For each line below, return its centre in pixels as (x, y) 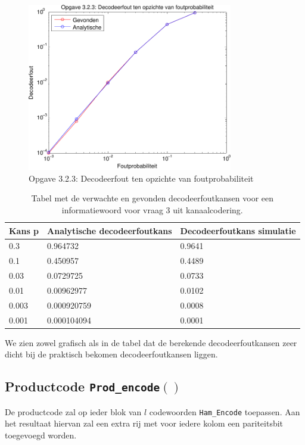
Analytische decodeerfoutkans (110, 230)
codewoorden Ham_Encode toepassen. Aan (225, 411)
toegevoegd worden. (41, 435)
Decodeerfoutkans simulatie (238, 230)
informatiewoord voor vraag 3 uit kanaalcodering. (152, 210)
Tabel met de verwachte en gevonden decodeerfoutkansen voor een (152, 198)
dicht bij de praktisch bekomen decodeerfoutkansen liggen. (111, 354)
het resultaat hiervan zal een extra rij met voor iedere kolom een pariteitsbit (144, 423)
